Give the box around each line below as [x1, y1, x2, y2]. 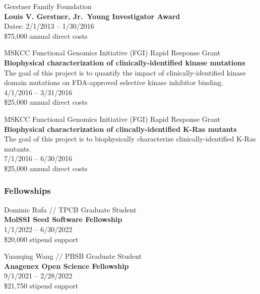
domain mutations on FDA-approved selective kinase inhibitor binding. [4, 77, 224, 88]
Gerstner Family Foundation [4, 1, 92, 11]
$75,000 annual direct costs [4, 30, 88, 41]
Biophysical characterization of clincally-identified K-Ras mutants [4, 123, 237, 134]
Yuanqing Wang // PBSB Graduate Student [4, 251, 142, 261]
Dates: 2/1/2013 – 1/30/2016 [4, 21, 94, 31]
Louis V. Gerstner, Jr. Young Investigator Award [4, 11, 180, 21]
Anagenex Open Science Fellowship [4, 260, 129, 271]
